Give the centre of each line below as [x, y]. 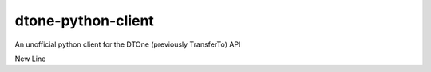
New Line [30, 59]
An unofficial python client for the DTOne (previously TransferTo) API [128, 44]
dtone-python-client [85, 21]
